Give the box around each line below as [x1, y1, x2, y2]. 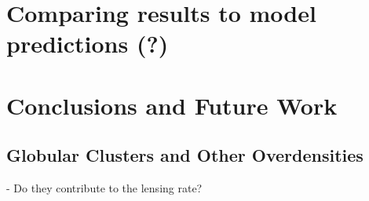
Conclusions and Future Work [6, 89, 338, 121]
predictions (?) [6, 27, 169, 60]
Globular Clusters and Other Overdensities [6, 143, 364, 167]
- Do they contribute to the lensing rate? [6, 180, 203, 196]
